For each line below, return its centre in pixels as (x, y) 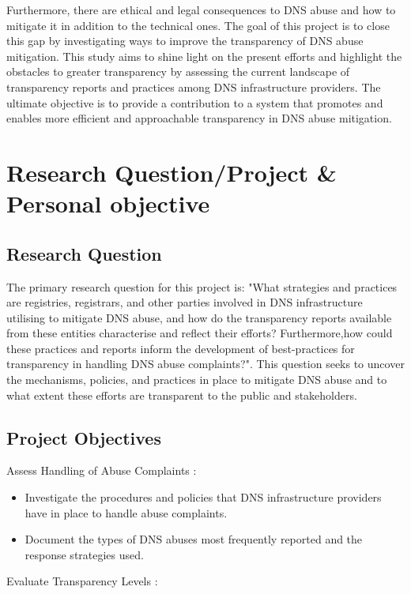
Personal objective (108, 203)
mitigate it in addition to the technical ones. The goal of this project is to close (198, 25)
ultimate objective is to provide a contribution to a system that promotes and (195, 102)
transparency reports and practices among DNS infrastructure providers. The (194, 86)
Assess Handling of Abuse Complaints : (102, 470)
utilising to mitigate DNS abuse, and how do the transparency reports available (199, 317)
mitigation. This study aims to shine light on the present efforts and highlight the (204, 56)
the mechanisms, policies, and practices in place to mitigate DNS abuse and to (197, 380)
